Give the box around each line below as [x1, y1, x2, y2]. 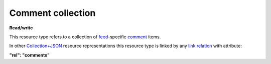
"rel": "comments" [9, 52, 50, 58]
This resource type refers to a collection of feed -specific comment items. [9, 34, 161, 40]
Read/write [9, 25, 33, 31]
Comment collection [9, 7, 96, 18]
